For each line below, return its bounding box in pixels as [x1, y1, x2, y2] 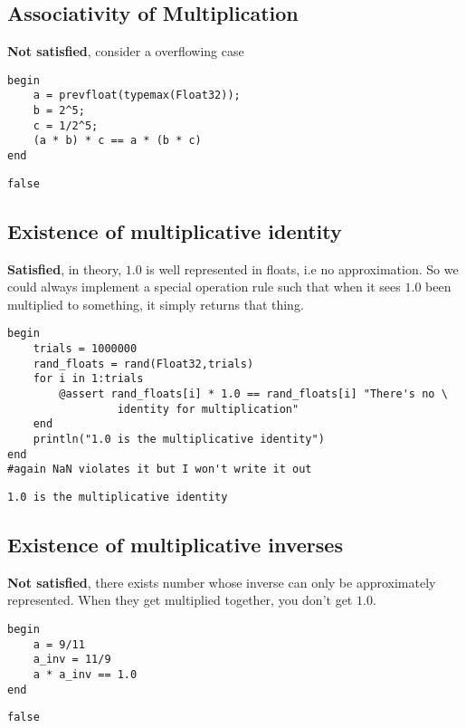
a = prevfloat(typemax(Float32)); [33, 89, 241, 102]
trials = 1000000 [33, 342, 138, 356]
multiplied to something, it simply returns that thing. [7, 294, 304, 313]
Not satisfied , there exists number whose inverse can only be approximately [7, 572, 436, 591]
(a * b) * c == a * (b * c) [33, 134, 202, 148]
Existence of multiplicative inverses [7, 530, 343, 558]
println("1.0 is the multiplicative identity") [33, 432, 325, 445]
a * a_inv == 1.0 [33, 667, 138, 681]
